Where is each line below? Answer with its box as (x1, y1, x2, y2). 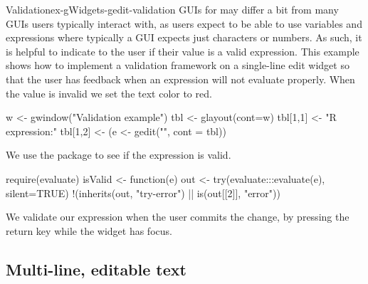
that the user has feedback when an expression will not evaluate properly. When (6, 71, 355, 86)
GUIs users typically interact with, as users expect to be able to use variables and (6, 16, 362, 31)
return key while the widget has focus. (6, 223, 172, 238)
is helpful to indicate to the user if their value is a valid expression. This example (6, 43, 359, 58)
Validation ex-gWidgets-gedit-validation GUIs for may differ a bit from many (6, 2, 339, 16)
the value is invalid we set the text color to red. (6, 85, 212, 100)
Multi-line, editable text (6, 258, 186, 280)
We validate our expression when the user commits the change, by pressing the (6, 209, 349, 224)
